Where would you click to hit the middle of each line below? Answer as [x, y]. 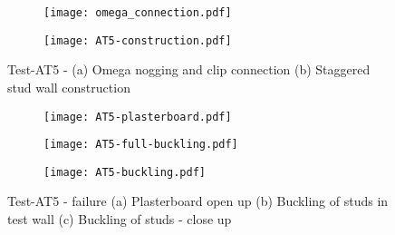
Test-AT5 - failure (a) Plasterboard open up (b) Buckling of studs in [198, 201]
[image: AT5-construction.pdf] [138, 40]
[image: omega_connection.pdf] [138, 13]
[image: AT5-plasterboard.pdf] [138, 117]
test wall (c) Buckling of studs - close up [120, 219]
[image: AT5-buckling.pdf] [125, 172]
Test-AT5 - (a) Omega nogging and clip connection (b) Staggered [189, 69]
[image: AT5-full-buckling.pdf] [141, 145]
